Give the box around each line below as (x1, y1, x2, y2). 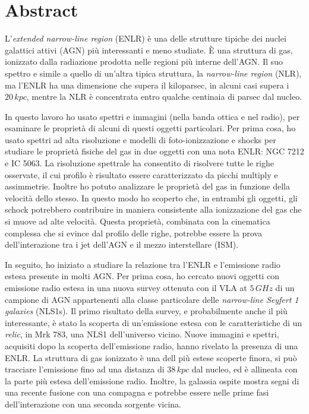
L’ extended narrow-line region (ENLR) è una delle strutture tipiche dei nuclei (5, 32, 286, 45)
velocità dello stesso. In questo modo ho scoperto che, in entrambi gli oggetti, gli (5, 191, 298, 204)
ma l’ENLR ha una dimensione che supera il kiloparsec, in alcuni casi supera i (5, 78, 289, 91)
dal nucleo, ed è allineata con (191, 363, 298, 375)
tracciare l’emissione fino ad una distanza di (5, 363, 165, 375)
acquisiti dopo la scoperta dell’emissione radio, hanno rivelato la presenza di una (5, 339, 298, 352)
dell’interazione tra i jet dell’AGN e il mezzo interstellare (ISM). (5, 238, 239, 251)
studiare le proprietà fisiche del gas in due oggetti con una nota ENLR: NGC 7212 (5, 145, 304, 157)
